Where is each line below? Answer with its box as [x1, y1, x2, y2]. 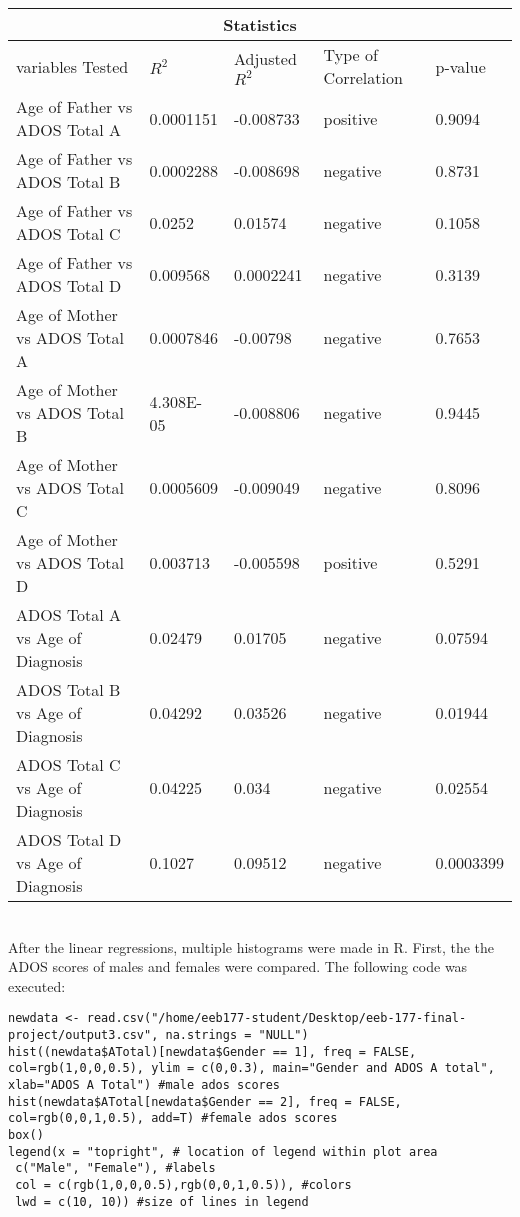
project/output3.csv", [8, 1028, 159, 1043]
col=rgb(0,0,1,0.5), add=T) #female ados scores [8, 1111, 338, 1126]
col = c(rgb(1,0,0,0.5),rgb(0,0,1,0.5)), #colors [15, 1177, 352, 1192]
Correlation [323, 66, 403, 89]
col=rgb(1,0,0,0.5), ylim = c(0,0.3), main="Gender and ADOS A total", [8, 1061, 495, 1076]
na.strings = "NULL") [165, 1028, 309, 1043]
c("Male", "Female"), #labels [15, 1161, 216, 1176]
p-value [435, 54, 486, 78]
